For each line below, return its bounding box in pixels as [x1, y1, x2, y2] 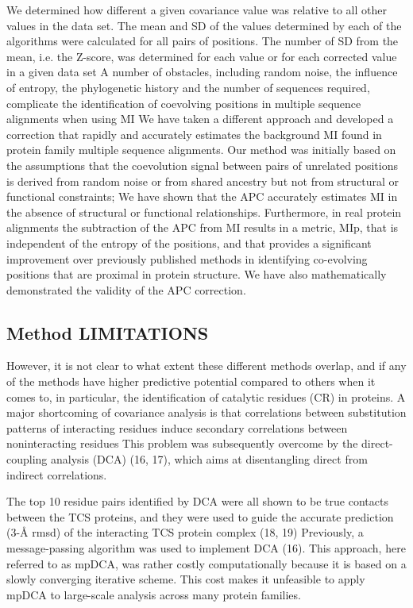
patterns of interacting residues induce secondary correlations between [6, 419, 348, 436]
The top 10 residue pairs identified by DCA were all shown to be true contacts [6, 493, 388, 510]
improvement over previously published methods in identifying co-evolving [6, 250, 368, 267]
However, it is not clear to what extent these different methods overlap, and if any [6, 357, 407, 374]
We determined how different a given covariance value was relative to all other [6, 2, 387, 17]
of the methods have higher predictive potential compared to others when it [6, 373, 376, 390]
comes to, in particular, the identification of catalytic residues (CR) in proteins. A [6, 388, 406, 405]
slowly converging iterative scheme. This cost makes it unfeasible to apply [6, 571, 365, 587]
